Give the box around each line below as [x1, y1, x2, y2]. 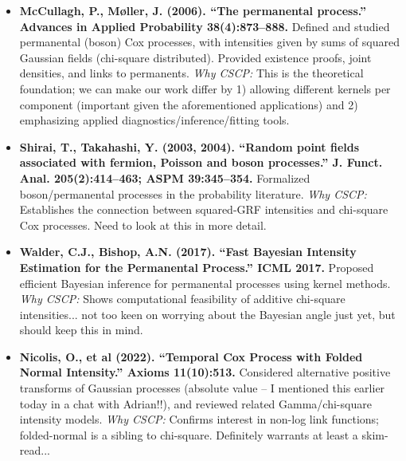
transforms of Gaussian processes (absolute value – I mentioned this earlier [19, 380, 385, 396]
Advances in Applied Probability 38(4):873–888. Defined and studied [19, 18, 390, 34]
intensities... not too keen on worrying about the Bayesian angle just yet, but [19, 305, 396, 322]
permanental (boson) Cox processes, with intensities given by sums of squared [19, 33, 400, 50]
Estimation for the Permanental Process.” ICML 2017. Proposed [19, 258, 374, 275]
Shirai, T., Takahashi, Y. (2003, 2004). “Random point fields [19, 138, 360, 155]
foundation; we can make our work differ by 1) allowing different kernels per [19, 80, 391, 97]
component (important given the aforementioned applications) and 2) [19, 96, 358, 112]
